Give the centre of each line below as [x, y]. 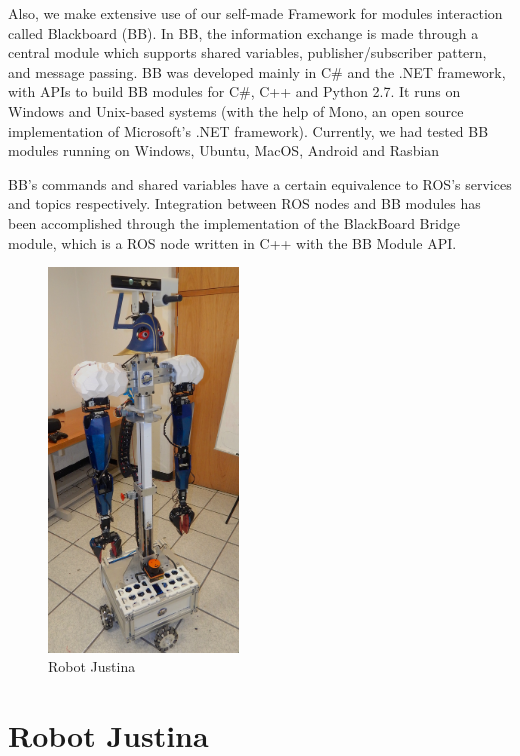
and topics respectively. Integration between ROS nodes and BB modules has [244, 203]
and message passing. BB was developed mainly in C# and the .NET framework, [257, 71]
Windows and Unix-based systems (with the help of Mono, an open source [236, 110]
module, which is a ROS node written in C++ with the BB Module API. [232, 242]
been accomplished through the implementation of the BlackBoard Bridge [234, 222]
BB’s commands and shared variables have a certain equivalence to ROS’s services [260, 183]
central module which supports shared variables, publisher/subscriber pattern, [247, 52]
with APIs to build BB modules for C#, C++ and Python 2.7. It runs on [234, 91]
